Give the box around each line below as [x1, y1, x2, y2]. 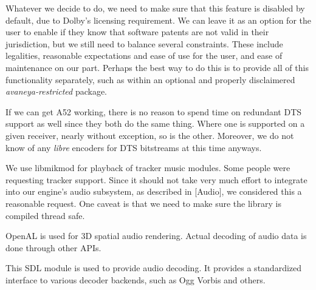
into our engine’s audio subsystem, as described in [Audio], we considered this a [5, 185, 302, 198]
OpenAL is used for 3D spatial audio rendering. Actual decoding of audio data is [5, 229, 307, 242]
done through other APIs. [5, 241, 101, 254]
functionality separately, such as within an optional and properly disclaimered [5, 73, 295, 86]
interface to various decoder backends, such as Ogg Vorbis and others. [5, 273, 266, 286]
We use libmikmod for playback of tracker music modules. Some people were [5, 161, 290, 174]
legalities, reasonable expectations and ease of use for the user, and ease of [5, 49, 283, 62]
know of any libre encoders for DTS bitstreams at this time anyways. [5, 141, 262, 153]
